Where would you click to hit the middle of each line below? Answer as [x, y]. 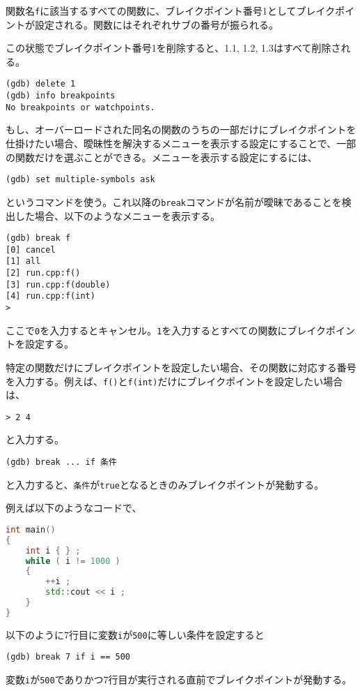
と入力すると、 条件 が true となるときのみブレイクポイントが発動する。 [165, 484]
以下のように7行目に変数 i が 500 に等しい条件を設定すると [135, 634]
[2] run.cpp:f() [43, 273]
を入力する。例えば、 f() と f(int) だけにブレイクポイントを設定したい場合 [174, 381]
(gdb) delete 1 [41, 84]
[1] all [23, 261]
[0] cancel [31, 250]
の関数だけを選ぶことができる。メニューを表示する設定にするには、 [162, 157]
